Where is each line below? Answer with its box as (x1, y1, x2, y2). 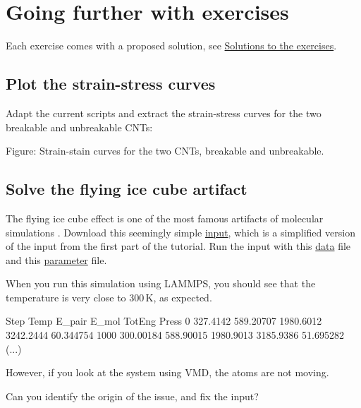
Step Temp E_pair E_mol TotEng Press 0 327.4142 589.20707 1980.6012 (6, 313, 322, 328)
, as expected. (153, 289, 212, 304)
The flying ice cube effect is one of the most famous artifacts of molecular (6, 210, 324, 225)
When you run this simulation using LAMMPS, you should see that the (6, 276, 316, 291)
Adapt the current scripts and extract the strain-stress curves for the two (6, 105, 322, 120)
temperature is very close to (6, 289, 126, 304)
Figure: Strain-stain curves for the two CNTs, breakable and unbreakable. (6, 143, 324, 158)
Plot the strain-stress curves (6, 73, 216, 95)
